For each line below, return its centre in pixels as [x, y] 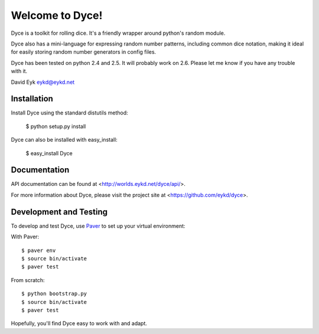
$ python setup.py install [56, 126]
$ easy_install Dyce [49, 153]
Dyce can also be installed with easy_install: [64, 140]
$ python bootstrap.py [54, 294]
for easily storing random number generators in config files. [84, 52]
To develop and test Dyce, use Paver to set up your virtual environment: [98, 226]
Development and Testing [59, 212]
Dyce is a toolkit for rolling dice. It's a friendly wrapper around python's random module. [118, 33]
